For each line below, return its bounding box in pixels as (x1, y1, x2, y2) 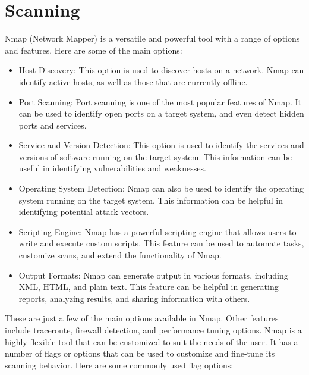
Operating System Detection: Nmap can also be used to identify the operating (18, 182, 304, 195)
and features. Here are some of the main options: (5, 43, 182, 56)
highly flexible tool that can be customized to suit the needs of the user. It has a (5, 335, 298, 348)
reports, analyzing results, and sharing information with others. (18, 292, 250, 304)
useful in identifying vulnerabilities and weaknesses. (18, 162, 206, 174)
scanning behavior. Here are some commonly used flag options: (5, 358, 234, 371)
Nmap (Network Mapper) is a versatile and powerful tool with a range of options (5, 32, 300, 45)
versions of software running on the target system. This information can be (18, 150, 292, 162)
